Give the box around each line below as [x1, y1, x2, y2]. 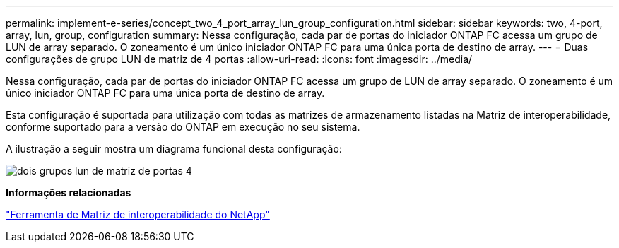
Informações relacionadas [6, 187, 131, 199]
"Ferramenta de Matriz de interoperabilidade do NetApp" [6, 208, 270, 220]
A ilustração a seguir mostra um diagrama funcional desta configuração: [6, 143, 342, 155]
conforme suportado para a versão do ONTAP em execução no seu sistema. [6, 121, 360, 133]
